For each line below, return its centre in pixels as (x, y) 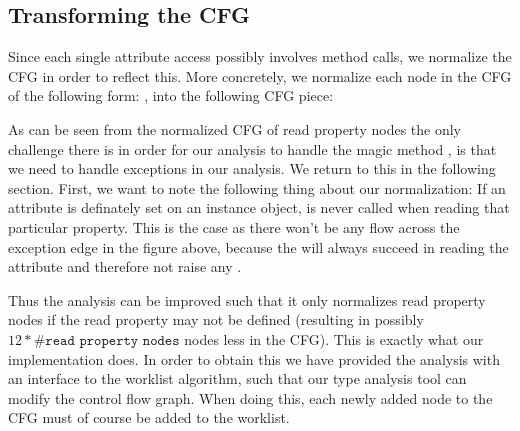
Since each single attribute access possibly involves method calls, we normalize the (260, 56)
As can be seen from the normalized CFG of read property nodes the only (234, 128)
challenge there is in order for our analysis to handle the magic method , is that (252, 148)
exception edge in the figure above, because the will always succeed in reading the (258, 246)
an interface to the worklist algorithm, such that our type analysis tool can (237, 378)
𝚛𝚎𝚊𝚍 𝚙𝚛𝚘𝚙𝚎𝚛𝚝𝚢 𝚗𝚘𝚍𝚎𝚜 (112, 340)
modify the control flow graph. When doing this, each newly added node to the (250, 397)
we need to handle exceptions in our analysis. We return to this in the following (252, 168)
